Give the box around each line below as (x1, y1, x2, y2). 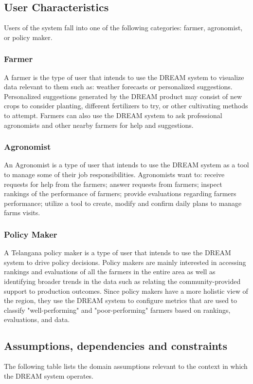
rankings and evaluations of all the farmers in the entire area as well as (4, 266, 216, 277)
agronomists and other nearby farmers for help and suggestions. (4, 120, 194, 130)
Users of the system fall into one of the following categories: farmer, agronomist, (4, 22, 243, 33)
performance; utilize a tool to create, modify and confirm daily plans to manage (4, 198, 242, 208)
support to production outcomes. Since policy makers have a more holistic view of (4, 285, 248, 296)
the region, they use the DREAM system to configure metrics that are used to (4, 295, 237, 305)
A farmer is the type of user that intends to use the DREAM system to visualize (4, 72, 244, 82)
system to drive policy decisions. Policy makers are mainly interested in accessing (4, 257, 246, 267)
